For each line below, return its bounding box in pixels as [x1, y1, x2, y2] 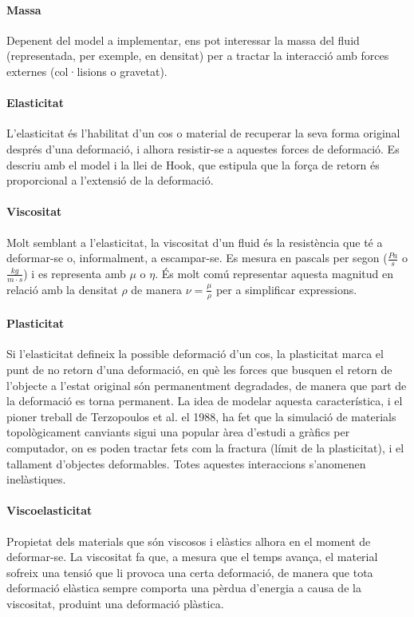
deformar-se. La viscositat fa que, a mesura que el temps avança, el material [6, 548, 378, 565]
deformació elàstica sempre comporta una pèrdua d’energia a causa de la [6, 579, 361, 596]
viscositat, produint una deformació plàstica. [6, 595, 224, 611]
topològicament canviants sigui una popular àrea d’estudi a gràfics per [6, 424, 350, 440]
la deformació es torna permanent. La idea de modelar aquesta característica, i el [6, 392, 403, 409]
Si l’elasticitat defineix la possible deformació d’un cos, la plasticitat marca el [6, 345, 384, 362]
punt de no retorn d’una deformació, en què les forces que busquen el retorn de [6, 361, 392, 378]
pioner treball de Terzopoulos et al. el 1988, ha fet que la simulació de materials [6, 408, 396, 424]
